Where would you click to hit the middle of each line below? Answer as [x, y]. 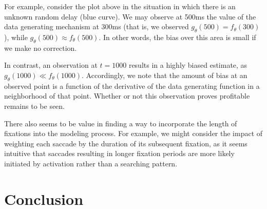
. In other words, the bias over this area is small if [177, 37]
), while [16, 37]
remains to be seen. [35, 106]
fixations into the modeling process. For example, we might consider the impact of [133, 133]
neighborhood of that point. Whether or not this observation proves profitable [127, 96]
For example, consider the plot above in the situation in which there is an [120, 6]
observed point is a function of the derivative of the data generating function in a [132, 85]
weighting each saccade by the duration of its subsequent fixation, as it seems [126, 143]
